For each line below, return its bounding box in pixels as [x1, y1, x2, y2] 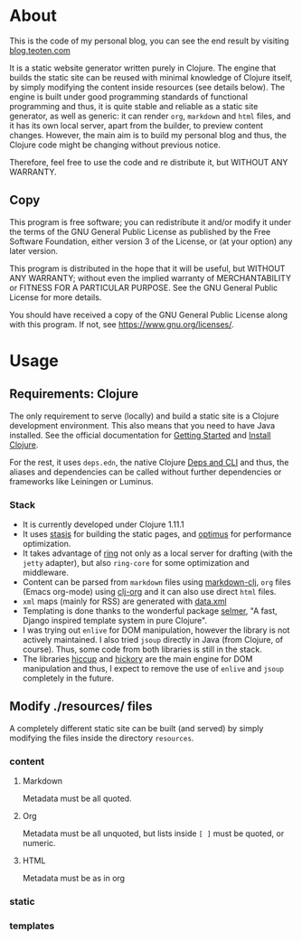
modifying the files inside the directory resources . [9, 732, 194, 743]
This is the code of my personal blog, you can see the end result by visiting [9, 35, 289, 46]
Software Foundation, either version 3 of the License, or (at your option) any [9, 236, 293, 247]
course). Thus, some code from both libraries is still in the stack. [22, 644, 262, 655]
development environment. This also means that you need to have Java [9, 419, 276, 430]
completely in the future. [22, 673, 115, 683]
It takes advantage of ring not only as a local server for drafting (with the [22, 548, 293, 559]
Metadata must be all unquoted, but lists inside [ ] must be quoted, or [22, 828, 285, 839]
